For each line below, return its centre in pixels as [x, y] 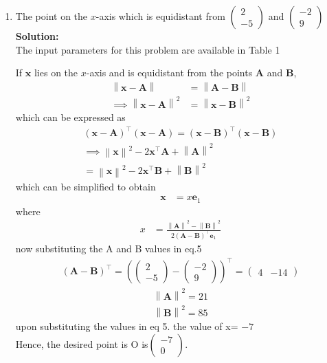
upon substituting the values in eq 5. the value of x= [127, 326]
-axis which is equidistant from [160, 16]
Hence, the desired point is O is [82, 343]
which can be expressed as [70, 117]
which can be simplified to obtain [86, 186]
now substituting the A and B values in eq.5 [109, 248]
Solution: [37, 36]
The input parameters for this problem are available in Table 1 [148, 49]
